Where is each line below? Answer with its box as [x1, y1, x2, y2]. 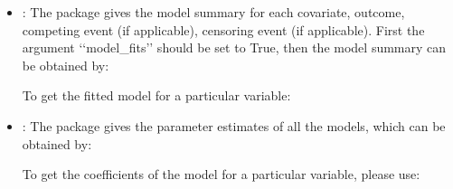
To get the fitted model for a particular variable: [22, 86, 291, 105]
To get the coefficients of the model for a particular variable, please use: [22, 165, 420, 184]
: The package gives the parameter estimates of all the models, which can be [22, 116, 446, 135]
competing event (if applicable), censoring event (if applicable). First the [22, 20, 425, 39]
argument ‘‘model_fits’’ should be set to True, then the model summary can [22, 38, 447, 57]
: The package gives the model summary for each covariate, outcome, [22, 3, 405, 21]
